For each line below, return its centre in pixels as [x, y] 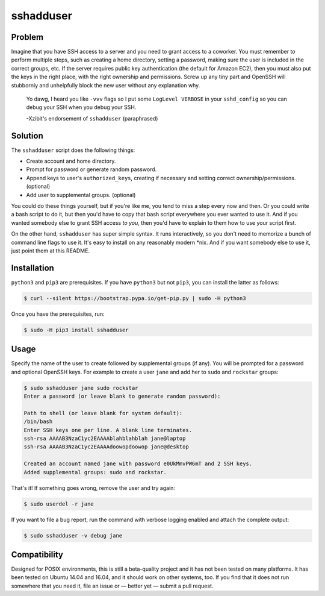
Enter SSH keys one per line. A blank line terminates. [108, 430]
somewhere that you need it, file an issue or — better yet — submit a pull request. [112, 586]
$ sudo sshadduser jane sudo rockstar [81, 388]
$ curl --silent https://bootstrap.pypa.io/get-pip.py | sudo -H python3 [135, 298]
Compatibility [37, 554]
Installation [32, 268]
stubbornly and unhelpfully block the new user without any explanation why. [106, 85]
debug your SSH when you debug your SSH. [81, 107]
